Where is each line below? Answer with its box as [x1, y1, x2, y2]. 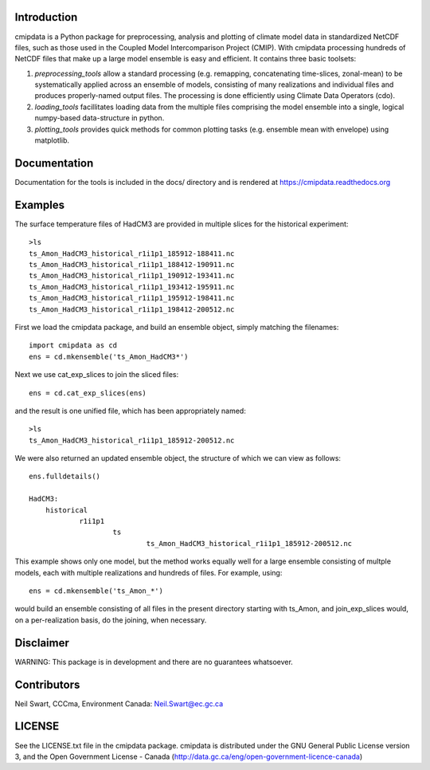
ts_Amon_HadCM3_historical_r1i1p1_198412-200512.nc [29, 304, 235, 314]
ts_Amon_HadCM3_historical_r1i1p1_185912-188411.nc [29, 249, 235, 258]
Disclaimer [14, 636, 69, 650]
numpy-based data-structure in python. [34, 113, 165, 123]
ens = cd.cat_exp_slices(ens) [29, 388, 147, 398]
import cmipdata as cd [29, 341, 118, 350]
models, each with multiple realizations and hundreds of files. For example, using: [14, 568, 283, 577]
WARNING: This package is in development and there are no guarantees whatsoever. [14, 657, 294, 666]
